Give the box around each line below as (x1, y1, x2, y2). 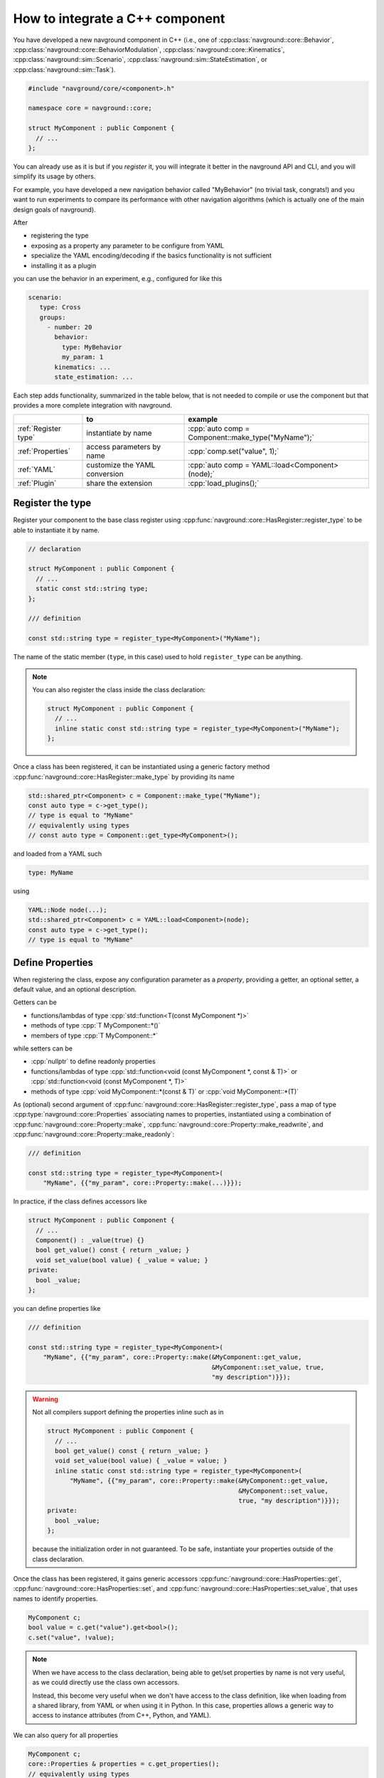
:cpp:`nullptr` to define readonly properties (31, 1057, 156, 1066)
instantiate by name (86, 427, 152, 437)
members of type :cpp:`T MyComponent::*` (31, 1031, 158, 1040)
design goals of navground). (13, 205, 96, 213)
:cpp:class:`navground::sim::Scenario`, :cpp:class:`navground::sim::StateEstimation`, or (13, 55, 268, 64)
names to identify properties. (13, 1594, 98, 1603)
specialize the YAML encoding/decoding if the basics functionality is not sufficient (31, 251, 272, 260)
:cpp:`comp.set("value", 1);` (188, 446, 279, 456)
